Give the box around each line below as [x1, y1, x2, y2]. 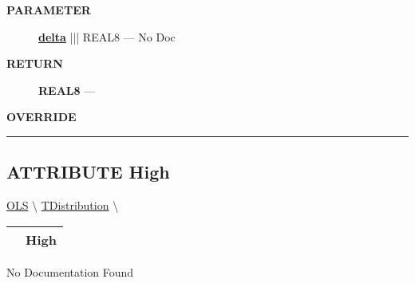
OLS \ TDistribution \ [6, 197, 119, 214]
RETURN [6, 55, 63, 72]
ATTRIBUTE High [6, 159, 170, 184]
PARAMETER [6, 2, 91, 18]
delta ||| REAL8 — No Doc [38, 28, 176, 45]
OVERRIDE [6, 108, 77, 125]
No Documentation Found [6, 263, 134, 280]
